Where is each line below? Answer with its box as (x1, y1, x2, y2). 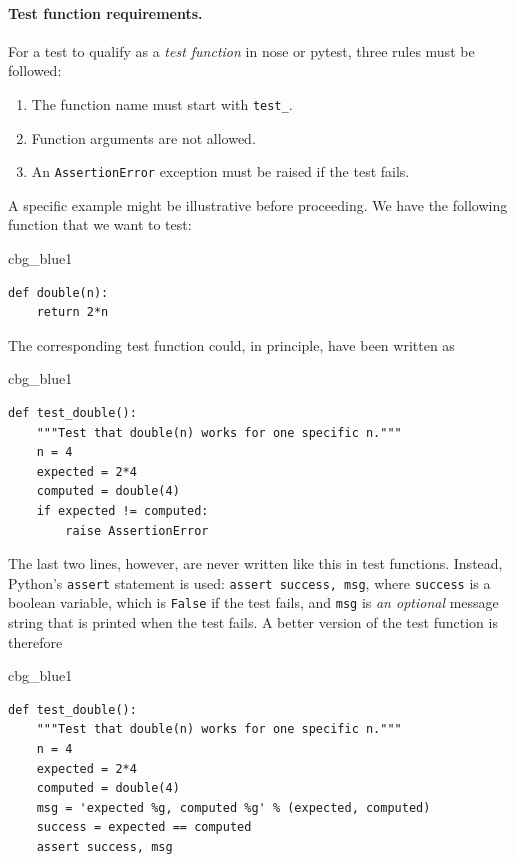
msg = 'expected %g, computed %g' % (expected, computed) (36, 800, 431, 815)
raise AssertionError (65, 523, 209, 538)
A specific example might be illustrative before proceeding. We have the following (8, 194, 508, 215)
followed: (8, 60, 62, 81)
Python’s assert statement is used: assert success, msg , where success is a (8, 572, 491, 593)
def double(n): (8, 285, 109, 300)
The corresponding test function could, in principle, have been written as (8, 334, 455, 355)
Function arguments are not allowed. (31, 127, 256, 148)
